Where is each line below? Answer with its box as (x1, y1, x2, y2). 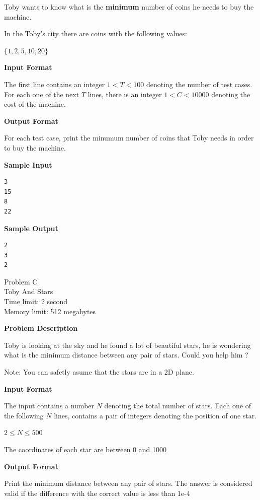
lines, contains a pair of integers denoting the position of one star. (54, 410, 257, 420)
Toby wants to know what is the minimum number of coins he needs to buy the (4, 2, 254, 12)
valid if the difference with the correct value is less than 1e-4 (4, 487, 190, 498)
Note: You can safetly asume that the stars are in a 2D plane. (4, 367, 194, 377)
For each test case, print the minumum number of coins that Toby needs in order (4, 132, 254, 143)
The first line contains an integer (4, 79, 105, 89)
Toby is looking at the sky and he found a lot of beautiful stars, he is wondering (4, 339, 251, 350)
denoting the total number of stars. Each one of (104, 400, 251, 411)
